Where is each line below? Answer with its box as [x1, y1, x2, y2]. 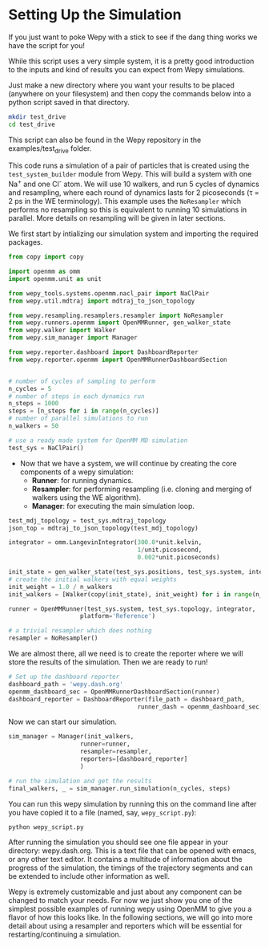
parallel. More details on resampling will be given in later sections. [8, 213, 226, 223]
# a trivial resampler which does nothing [8, 627, 152, 635]
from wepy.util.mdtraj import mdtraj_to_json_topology [8, 297, 195, 305]
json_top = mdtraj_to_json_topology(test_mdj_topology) [8, 524, 199, 532]
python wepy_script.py [8, 823, 84, 831]
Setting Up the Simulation [8, 6, 182, 24]
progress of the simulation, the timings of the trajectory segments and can [8, 863, 254, 872]
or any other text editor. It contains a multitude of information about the [8, 855, 243, 864]
